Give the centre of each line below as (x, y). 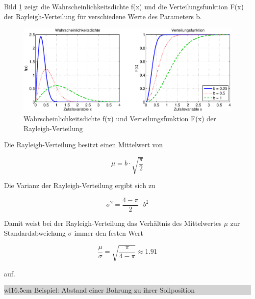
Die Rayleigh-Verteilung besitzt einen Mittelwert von (84, 145)
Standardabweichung (35, 232)
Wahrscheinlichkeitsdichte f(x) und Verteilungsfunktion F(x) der (120, 118)
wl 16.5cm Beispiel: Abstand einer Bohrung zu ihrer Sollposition (99, 290)
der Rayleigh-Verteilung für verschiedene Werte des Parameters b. (103, 16)
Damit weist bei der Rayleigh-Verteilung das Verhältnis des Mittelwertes (113, 223)
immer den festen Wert (109, 232)
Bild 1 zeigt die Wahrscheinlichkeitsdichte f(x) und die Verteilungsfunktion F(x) (124, 6)
